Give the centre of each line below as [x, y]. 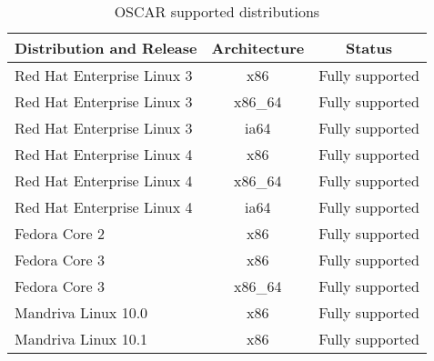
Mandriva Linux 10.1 [81, 339]
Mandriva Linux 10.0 [81, 312]
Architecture [258, 48]
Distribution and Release [106, 48]
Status [368, 48]
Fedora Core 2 [60, 233]
